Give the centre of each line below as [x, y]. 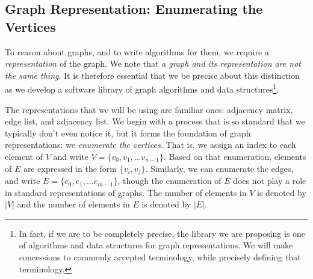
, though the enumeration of [169, 181]
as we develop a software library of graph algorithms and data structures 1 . [142, 88]
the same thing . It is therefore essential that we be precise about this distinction [152, 75]
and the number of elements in [73, 204]
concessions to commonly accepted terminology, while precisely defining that [160, 257]
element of [24, 156]
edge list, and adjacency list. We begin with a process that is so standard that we [155, 121]
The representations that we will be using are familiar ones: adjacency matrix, [149, 109]
